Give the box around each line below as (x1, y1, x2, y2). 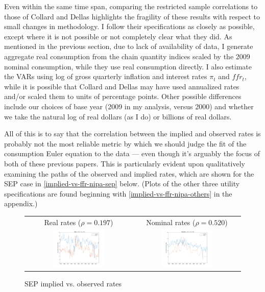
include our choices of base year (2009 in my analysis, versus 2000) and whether (4, 101, 254, 111)
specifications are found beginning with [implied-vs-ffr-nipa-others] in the (4, 188, 232, 199)
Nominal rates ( (146, 216, 196, 227)
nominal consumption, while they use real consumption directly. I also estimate (4, 61, 252, 71)
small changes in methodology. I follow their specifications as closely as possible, (4, 21, 255, 32)
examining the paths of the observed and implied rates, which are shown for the (4, 168, 254, 179)
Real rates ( (44, 216, 81, 227)
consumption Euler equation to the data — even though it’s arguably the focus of (4, 148, 260, 159)
